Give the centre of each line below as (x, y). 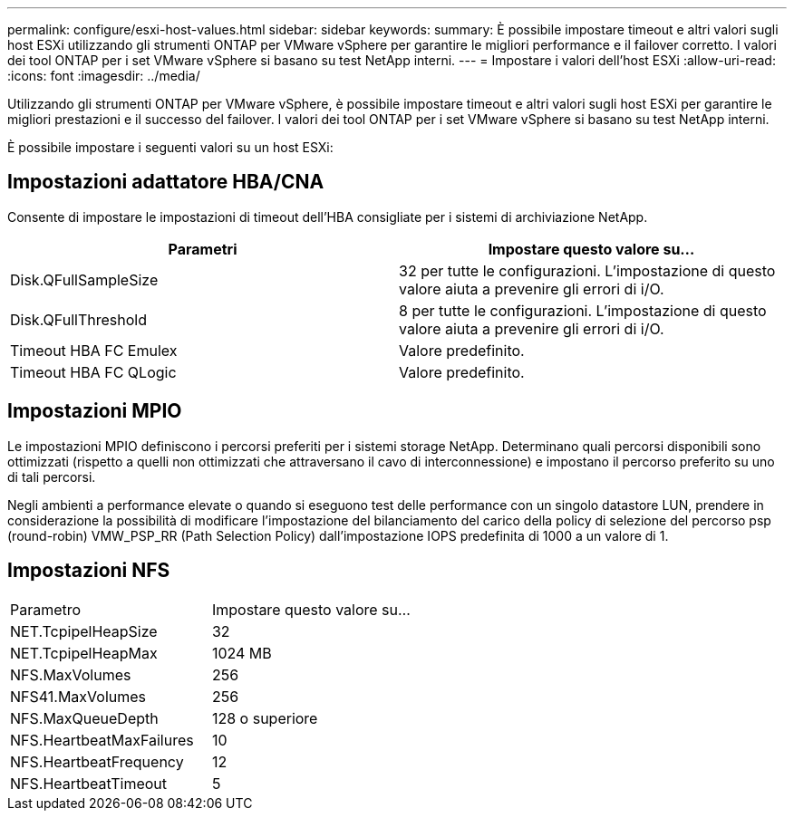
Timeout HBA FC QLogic (93, 372)
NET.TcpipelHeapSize (84, 631)
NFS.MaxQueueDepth (84, 718)
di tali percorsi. (52, 476)
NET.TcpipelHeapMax (84, 653)
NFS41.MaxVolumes (78, 696)
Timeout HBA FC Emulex (94, 350)
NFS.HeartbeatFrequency (97, 761)
